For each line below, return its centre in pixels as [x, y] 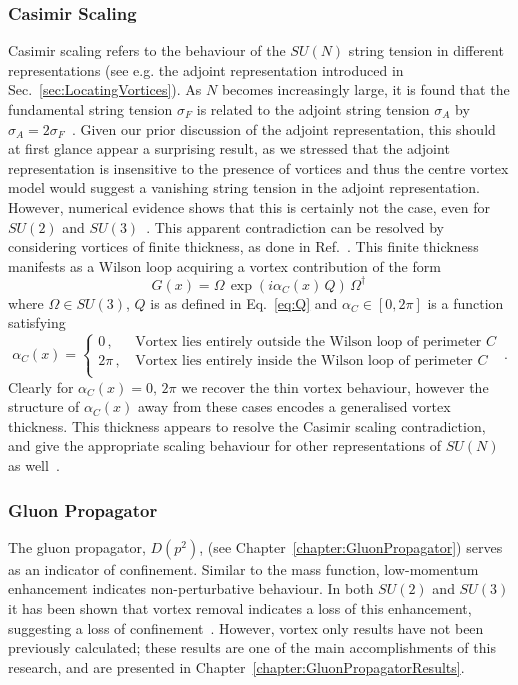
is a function [465, 302]
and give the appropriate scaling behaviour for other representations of [224, 445]
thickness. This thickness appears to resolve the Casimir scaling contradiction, [247, 425]
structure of [44, 406]
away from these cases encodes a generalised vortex [294, 406]
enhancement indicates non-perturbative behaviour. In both [191, 588]
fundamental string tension [90, 109]
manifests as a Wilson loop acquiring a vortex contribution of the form [224, 265]
